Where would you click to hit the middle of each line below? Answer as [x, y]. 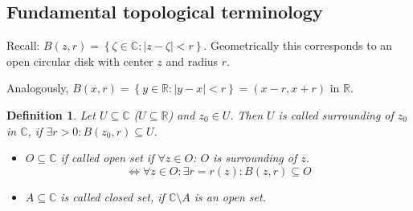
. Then [247, 114]
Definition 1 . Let [51, 114]
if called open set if [107, 158]
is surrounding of [255, 158]
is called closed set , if [112, 196]
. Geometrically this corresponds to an [298, 45]
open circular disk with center [80, 61]
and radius [192, 61]
